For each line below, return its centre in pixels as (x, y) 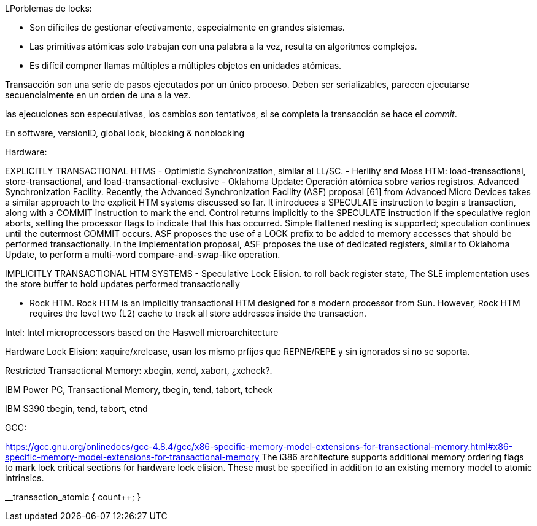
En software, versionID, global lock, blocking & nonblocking (125, 133)
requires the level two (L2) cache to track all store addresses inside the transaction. (198, 313)
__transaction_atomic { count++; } (73, 497)
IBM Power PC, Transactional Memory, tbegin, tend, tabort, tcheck (139, 389)
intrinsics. (25, 478)
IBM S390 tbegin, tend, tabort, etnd (76, 408)
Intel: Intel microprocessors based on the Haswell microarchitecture (142, 332)
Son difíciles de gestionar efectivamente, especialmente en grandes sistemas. (187, 27)
